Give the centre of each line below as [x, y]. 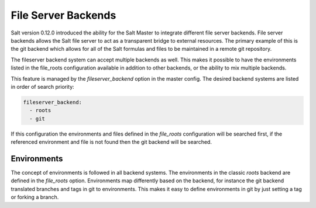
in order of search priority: [42, 86]
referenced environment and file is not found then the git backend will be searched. [111, 142]
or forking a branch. [35, 197]
